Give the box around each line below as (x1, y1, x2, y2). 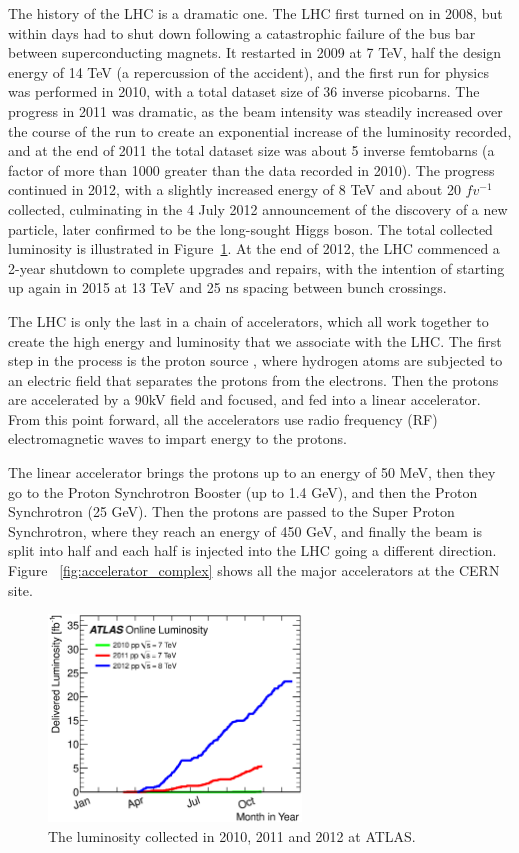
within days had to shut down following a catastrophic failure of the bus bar (8, 22, 476, 43)
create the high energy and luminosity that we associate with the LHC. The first (8, 330, 502, 351)
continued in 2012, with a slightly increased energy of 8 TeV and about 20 (8, 179, 461, 200)
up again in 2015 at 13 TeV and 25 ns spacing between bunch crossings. (8, 277, 447, 298)
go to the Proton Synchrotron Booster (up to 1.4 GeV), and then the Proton (8, 481, 478, 502)
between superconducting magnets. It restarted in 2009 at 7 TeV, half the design (8, 42, 502, 63)
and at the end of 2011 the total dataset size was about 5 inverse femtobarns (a (8, 140, 495, 161)
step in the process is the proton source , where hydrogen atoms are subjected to (8, 350, 503, 371)
